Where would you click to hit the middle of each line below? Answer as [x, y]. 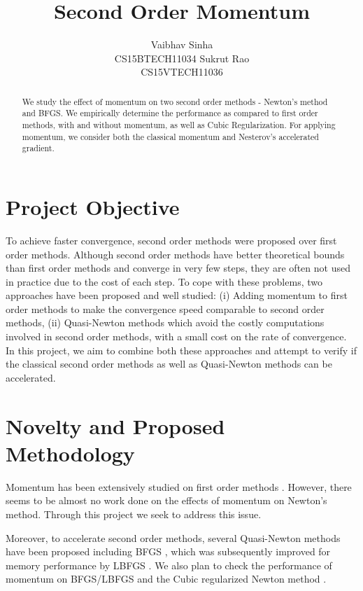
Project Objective [93, 206]
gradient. [38, 148]
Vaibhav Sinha [182, 44]
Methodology [70, 453]
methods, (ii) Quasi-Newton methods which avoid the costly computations [165, 322]
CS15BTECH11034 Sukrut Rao [182, 58]
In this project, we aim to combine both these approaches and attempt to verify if [181, 350]
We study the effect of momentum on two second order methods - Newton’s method [175, 101]
